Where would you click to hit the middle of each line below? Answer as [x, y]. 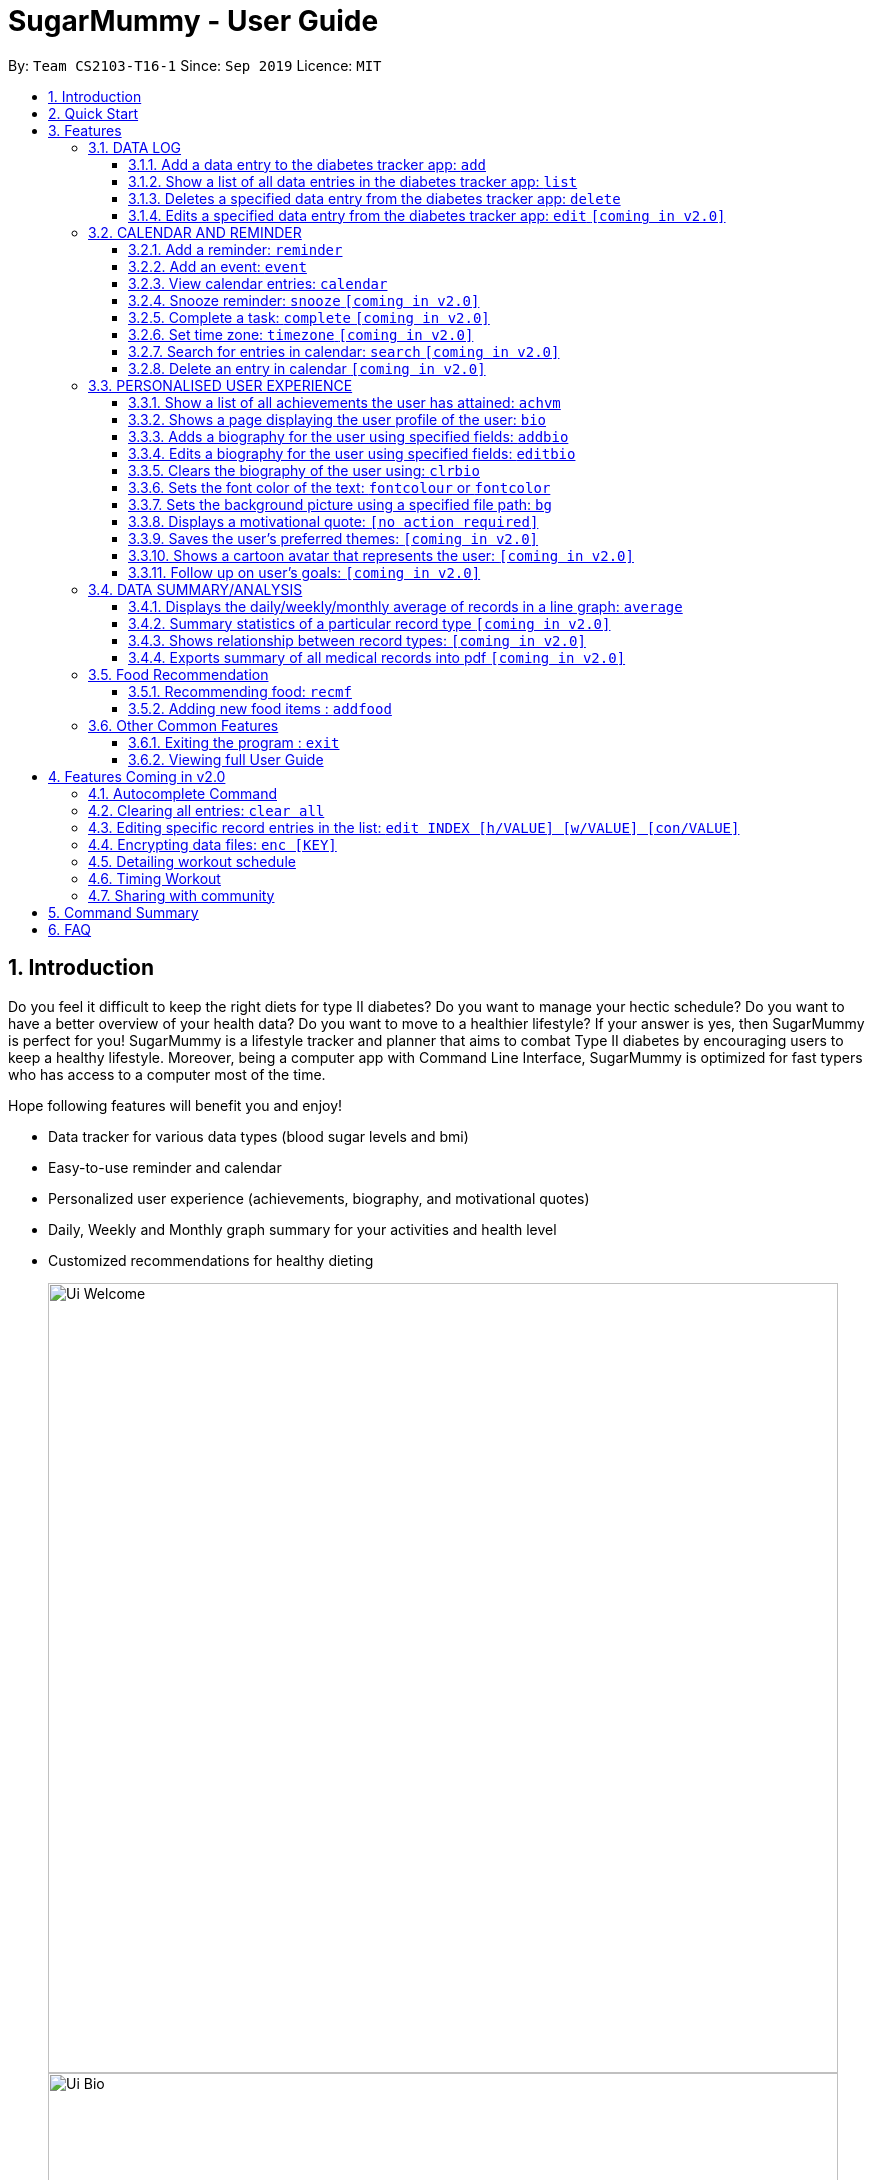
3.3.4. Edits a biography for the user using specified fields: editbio [352, 453]
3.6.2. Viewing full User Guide [226, 759]
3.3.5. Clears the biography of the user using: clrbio [304, 470]
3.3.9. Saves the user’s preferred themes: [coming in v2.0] [333, 538]
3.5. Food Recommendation [178, 674]
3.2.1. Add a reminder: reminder [235, 249]
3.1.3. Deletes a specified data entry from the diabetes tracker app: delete [374, 198]
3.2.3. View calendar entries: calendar [258, 283]
